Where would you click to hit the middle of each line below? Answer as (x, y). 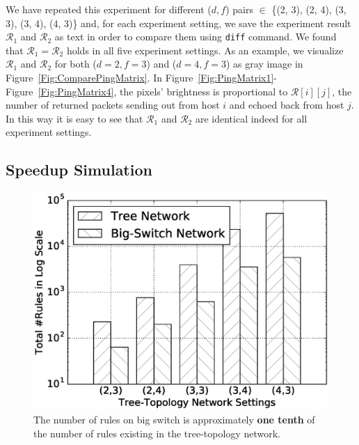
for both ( (75, 64)
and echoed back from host (287, 105)
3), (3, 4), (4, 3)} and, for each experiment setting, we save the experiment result (178, 23)
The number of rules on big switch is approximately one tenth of (174, 419)
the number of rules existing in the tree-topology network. (157, 433)
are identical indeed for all (251, 118)
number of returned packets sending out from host (113, 105)
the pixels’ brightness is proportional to (204, 91)
